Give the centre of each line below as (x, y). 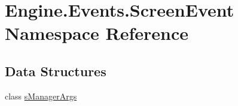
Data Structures (56, 71)
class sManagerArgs (41, 96)
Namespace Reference (97, 33)
